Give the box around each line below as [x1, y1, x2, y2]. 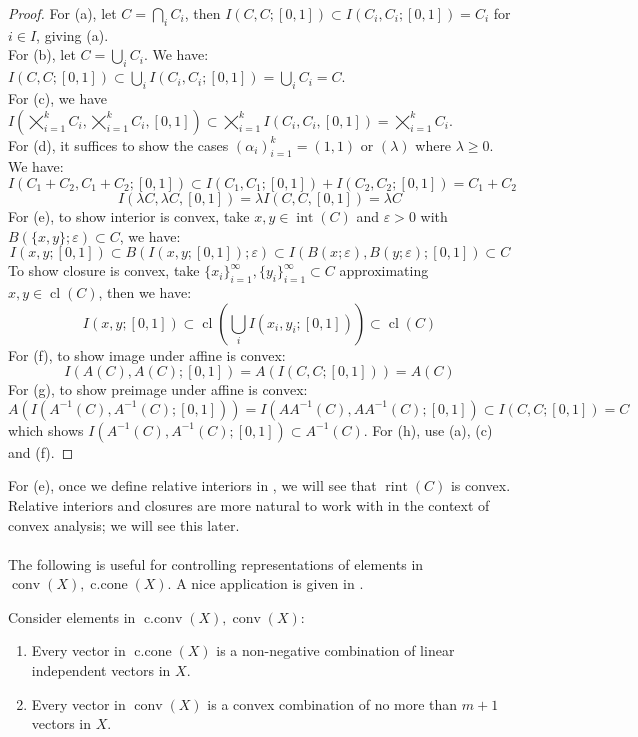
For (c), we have [8, 87, 107, 108]
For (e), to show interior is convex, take [8, 205, 250, 226]
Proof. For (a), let [8, 3, 117, 23]
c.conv [143, 611, 183, 626]
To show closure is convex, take [8, 260, 200, 281]
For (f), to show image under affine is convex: [8, 344, 286, 365]
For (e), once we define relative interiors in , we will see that [8, 475, 377, 496]
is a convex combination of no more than [207, 693, 458, 714]
